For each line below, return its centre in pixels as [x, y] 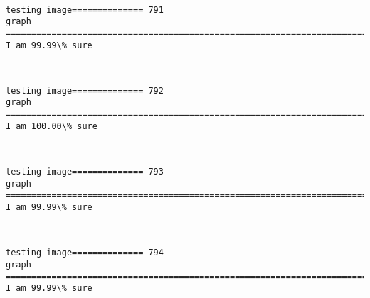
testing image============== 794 [85, 253]
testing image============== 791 [85, 10]
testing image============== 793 [85, 172]
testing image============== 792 [85, 90]
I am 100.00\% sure [52, 126]
